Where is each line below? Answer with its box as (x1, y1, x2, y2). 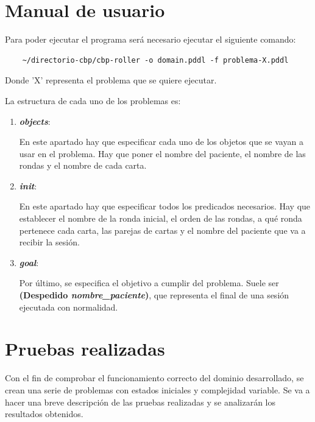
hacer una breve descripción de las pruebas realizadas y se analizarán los (5, 395, 276, 408)
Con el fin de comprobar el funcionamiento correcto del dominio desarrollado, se (5, 371, 304, 384)
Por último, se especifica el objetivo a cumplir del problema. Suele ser (19, 276, 279, 289)
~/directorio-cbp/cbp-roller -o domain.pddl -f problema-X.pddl (22, 55, 289, 65)
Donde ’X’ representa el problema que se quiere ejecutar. (5, 74, 217, 86)
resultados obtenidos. (5, 407, 83, 420)
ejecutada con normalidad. (19, 300, 118, 313)
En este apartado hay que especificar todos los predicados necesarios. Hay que (19, 200, 311, 213)
